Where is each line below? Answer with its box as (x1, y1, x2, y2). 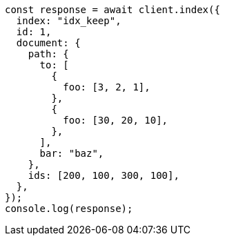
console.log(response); (5, 203, 133, 214)
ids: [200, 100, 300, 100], (28, 170, 179, 181)
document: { (16, 37, 81, 48)
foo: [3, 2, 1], (63, 81, 150, 93)
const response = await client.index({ (5, 4, 220, 15)
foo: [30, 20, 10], (63, 115, 168, 126)
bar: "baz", (39, 148, 104, 159)
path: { (28, 48, 69, 59)
